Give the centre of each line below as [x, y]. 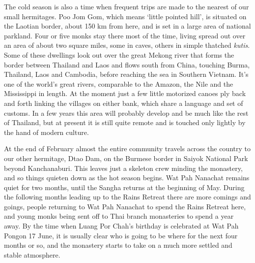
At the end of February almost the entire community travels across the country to [127, 148]
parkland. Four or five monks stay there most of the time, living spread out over [125, 35]
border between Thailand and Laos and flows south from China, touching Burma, [127, 64]
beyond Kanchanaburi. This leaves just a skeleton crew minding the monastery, [123, 168]
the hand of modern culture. [46, 132]
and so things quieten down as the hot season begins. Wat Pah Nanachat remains [127, 178]
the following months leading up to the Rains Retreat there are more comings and [127, 197]
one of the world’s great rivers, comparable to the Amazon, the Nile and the [119, 83]
